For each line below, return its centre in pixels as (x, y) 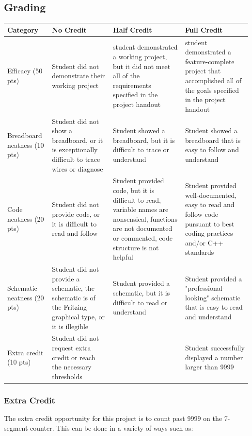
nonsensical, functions (145, 218)
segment (16, 427)
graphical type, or (78, 316)
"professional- (205, 288)
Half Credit (133, 29)
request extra (71, 347)
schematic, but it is (142, 292)
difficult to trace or (141, 149)
